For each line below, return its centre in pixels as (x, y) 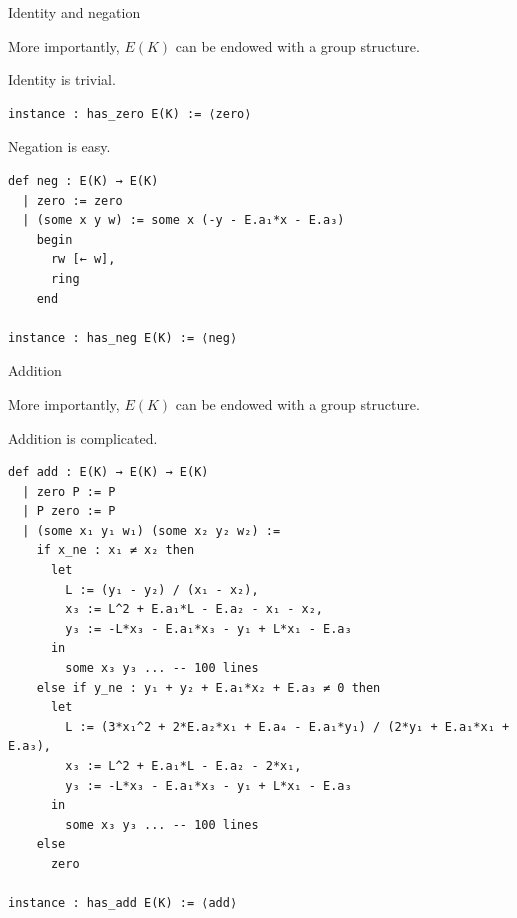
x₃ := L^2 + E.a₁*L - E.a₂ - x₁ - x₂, (194, 609)
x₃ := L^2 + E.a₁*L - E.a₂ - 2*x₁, (183, 766)
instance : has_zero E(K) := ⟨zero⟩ (130, 113)
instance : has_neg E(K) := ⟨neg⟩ (123, 337)
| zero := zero (72, 200)
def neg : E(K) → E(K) (83, 180)
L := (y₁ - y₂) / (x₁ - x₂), (162, 589)
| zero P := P (69, 491)
